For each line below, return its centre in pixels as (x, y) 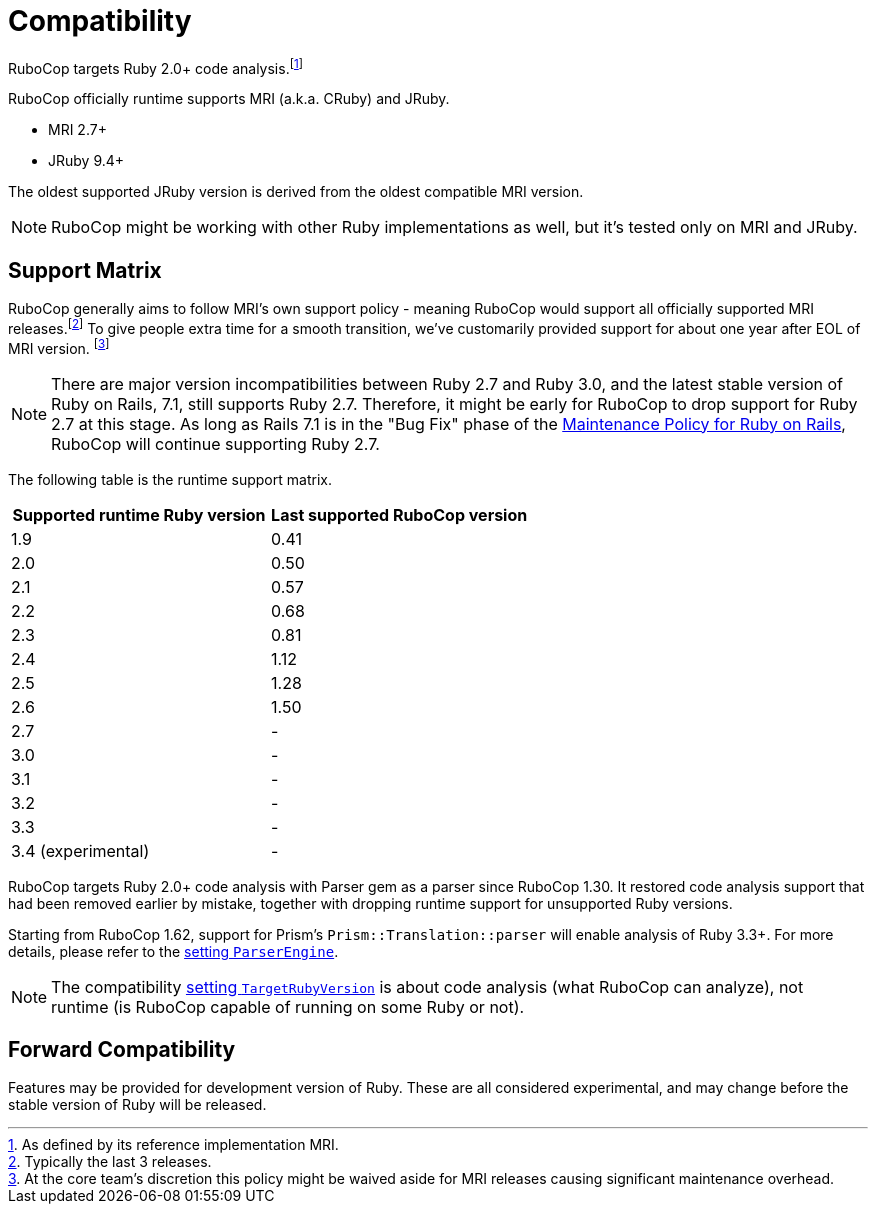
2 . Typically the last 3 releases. (110, 1162)
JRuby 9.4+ (86, 161)
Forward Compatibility (122, 1049)
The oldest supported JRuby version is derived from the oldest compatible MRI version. (296, 192)
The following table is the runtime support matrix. (170, 479)
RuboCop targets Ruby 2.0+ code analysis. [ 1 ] (155, 66)
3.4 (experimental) (80, 850)
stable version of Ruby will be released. (137, 1105)
